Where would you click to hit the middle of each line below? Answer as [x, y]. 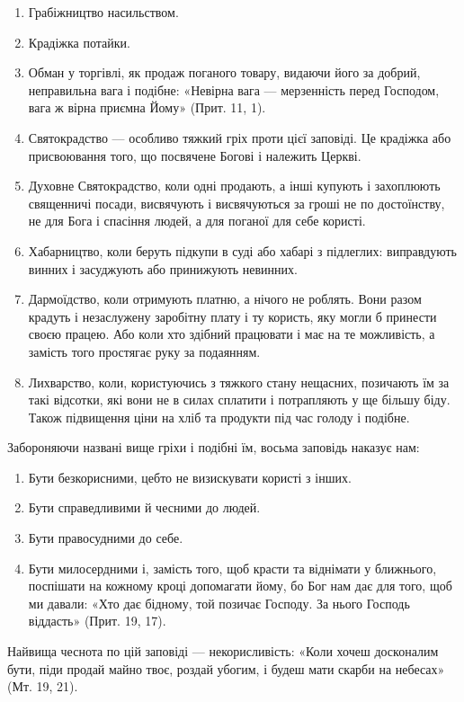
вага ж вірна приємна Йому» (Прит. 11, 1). [147, 107]
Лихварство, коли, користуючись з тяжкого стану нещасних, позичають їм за [239, 382]
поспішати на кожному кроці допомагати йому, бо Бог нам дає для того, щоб [240, 586]
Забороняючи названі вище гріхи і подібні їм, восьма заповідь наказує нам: [214, 447]
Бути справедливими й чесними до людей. [144, 507]
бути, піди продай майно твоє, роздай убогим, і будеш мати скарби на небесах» [226, 668]
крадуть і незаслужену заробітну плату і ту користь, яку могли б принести [232, 316]
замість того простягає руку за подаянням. [144, 351]
